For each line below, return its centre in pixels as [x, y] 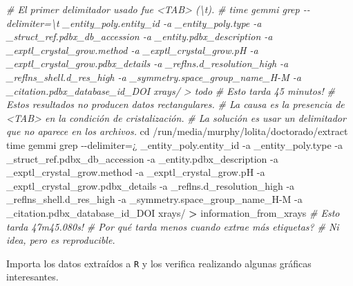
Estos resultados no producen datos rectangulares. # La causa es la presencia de [175, 104]
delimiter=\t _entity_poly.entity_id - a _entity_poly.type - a [134, 23]
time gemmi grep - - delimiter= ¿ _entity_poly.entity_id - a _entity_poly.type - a [175, 144]
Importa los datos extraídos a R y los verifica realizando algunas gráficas [159, 263]
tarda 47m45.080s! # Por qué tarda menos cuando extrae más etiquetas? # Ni [173, 226]
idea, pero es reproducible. [61, 240]
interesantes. [32, 277]
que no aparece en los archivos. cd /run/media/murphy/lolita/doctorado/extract [177, 131]
